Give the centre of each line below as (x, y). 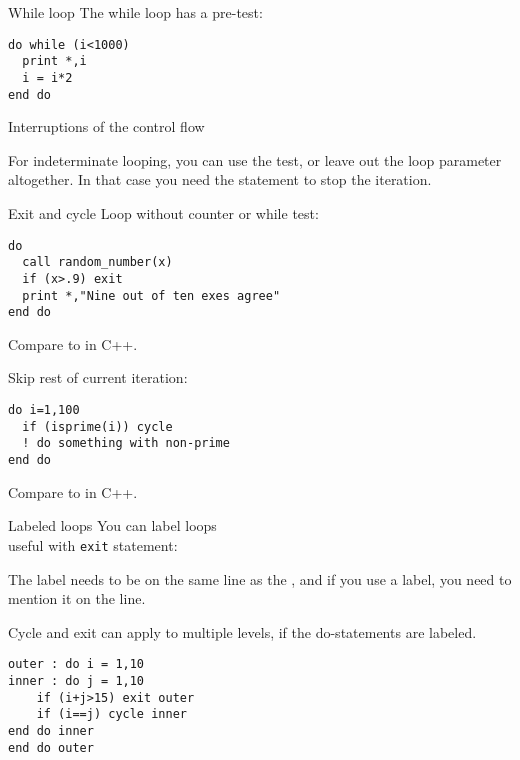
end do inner (51, 730)
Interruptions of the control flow (106, 126)
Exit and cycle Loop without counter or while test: (163, 213)
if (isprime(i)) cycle (97, 426)
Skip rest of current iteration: (98, 377)
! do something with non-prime (126, 443)
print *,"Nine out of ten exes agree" (151, 295)
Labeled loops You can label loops (112, 525)
